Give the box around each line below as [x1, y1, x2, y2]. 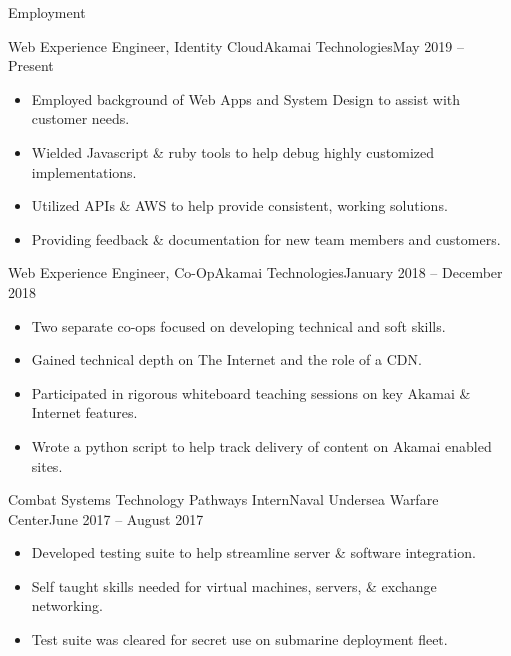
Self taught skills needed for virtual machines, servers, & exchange [31, 575, 437, 596]
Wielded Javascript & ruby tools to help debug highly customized [31, 141, 435, 162]
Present [8, 55, 54, 76]
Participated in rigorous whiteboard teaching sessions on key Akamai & [31, 382, 471, 403]
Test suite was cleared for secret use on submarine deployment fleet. [31, 629, 448, 650]
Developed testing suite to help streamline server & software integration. [31, 542, 476, 563]
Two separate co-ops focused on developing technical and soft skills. [31, 315, 446, 336]
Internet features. [31, 402, 138, 423]
